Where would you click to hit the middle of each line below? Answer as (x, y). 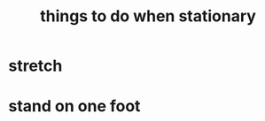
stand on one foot (74, 106)
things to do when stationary (148, 16)
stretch (35, 66)
